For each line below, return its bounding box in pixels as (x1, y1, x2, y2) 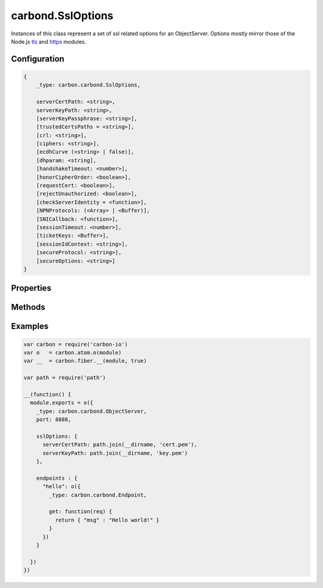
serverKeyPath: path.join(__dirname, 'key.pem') (42, 449, 188, 456)
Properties (11, 283, 51, 293)
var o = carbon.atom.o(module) (23, 349, 122, 356)
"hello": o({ (42, 483, 81, 490)
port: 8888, (36, 416, 72, 423)
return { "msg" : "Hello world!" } (54, 516, 160, 523)
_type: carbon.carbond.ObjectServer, (36, 407, 147, 415)
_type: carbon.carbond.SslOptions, (36, 81, 141, 89)
